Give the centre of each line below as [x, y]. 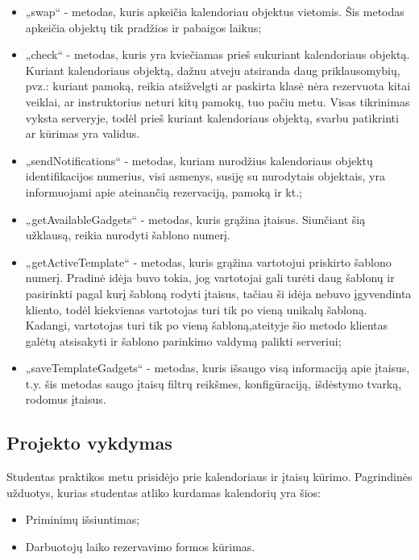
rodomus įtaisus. [66, 399]
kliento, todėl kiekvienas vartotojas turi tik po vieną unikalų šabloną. [196, 309]
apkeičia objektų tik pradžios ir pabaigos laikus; [143, 27]
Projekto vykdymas [89, 443]
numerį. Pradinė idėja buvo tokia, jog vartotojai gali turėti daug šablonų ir [210, 278]
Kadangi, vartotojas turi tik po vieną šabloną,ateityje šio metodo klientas [206, 325]
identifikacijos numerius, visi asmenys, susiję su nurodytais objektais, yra [205, 176]
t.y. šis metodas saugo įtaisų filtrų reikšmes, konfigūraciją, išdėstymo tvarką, [214, 383]
